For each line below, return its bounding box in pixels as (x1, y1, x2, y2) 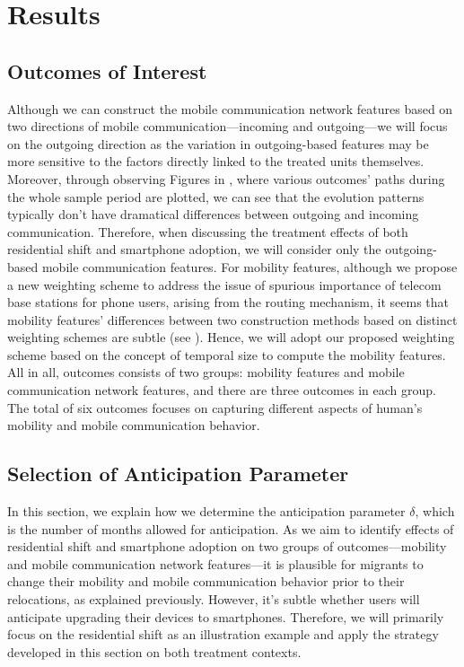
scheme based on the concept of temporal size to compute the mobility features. (7, 345, 446, 364)
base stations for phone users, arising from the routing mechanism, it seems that (7, 293, 450, 312)
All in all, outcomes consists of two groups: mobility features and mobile (7, 363, 405, 382)
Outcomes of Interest (7, 57, 207, 84)
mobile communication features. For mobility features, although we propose (41, 257, 458, 276)
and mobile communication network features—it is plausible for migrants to (7, 554, 424, 573)
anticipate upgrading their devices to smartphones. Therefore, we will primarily (7, 607, 444, 626)
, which (415, 502, 455, 521)
